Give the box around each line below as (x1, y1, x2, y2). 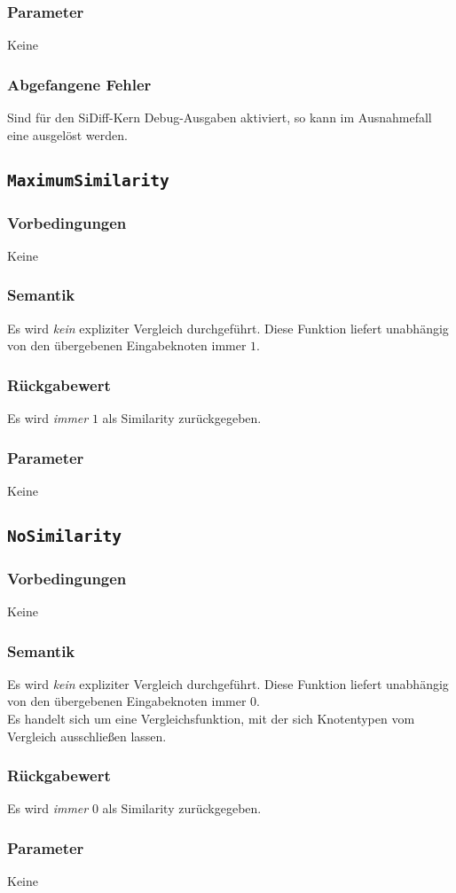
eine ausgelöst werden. (7, 125, 128, 144)
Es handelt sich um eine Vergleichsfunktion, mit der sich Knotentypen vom (7, 709, 415, 727)
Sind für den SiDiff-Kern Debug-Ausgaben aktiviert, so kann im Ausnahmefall (7, 108, 432, 127)
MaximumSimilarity (7, 170, 169, 190)
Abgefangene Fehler (7, 73, 152, 95)
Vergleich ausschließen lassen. (7, 726, 167, 745)
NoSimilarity (7, 526, 122, 545)
